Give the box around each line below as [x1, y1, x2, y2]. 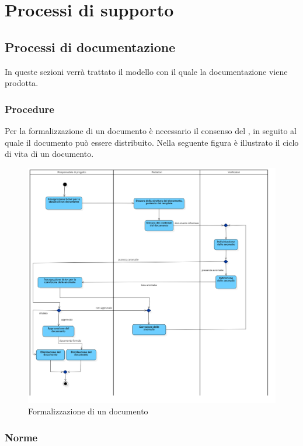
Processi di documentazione [5, 37, 176, 56]
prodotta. [5, 77, 39, 89]
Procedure [5, 101, 54, 116]
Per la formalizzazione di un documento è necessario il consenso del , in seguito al [5, 124, 297, 136]
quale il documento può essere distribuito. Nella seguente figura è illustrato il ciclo [5, 136, 299, 148]
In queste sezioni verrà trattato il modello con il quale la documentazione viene [5, 65, 288, 77]
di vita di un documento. [5, 147, 94, 160]
